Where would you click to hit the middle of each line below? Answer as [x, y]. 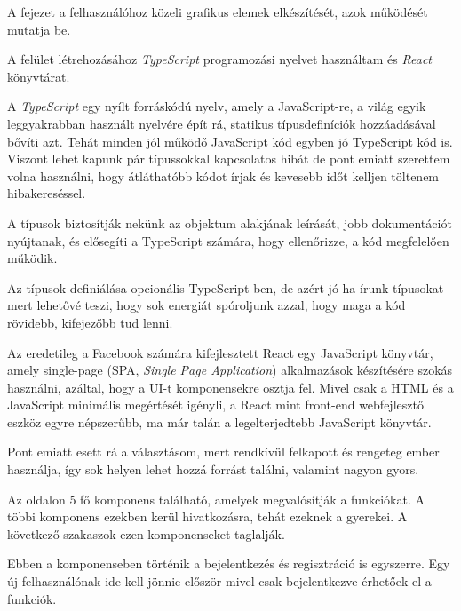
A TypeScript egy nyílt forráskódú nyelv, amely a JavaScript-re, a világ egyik [217, 106]
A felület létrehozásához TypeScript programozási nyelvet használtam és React [219, 59]
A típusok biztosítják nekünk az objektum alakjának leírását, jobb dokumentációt [230, 222]
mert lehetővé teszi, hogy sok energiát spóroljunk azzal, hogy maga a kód [207, 305]
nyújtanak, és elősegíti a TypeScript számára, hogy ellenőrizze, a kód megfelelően [228, 240]
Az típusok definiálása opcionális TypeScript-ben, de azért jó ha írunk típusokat [226, 287]
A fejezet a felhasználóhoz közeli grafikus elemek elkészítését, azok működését [218, 12]
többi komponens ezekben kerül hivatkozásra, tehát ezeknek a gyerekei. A [207, 516]
